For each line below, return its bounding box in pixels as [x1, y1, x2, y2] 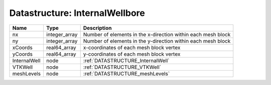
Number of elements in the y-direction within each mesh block [83, 37, 231, 44]
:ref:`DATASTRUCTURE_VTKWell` [83, 64, 162, 71]
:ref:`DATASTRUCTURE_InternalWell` [83, 57, 170, 64]
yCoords [12, 50, 33, 57]
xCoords [12, 44, 33, 51]
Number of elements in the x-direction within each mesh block [83, 31, 231, 38]
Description [83, 24, 112, 31]
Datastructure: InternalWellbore [9, 7, 146, 18]
